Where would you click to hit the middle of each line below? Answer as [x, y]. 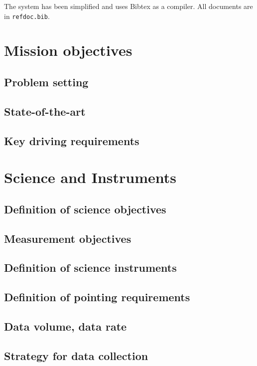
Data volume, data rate [65, 326]
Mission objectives [68, 50]
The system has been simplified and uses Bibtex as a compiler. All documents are [128, 6]
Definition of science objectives [85, 209]
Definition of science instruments [90, 268]
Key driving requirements [72, 140]
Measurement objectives [68, 238]
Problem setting [46, 82]
